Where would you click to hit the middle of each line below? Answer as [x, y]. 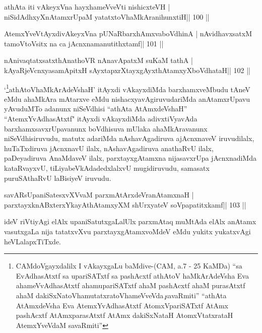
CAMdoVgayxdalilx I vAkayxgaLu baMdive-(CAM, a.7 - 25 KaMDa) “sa [129, 266]
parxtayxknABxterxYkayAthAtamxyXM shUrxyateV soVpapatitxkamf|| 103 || [125, 204]
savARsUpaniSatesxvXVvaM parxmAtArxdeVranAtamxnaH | [99, 195]
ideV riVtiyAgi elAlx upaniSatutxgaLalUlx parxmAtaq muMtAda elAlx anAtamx [130, 221]
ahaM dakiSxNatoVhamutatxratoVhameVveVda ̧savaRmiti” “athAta [121, 295]
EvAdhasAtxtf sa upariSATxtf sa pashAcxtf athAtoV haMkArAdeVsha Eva [132, 275]
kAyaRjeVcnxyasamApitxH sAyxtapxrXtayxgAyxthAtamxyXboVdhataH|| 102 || [127, 70]
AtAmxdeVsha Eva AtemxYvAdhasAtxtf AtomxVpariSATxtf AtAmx [122, 305]
